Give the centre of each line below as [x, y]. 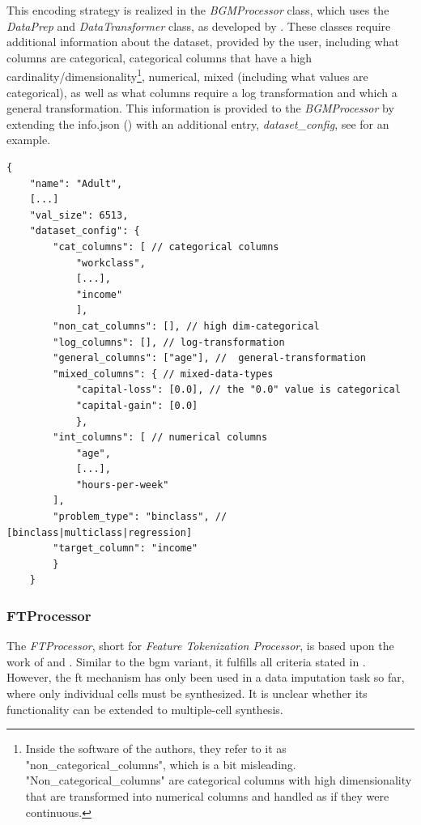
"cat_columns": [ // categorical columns [166, 247]
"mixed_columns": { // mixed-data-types [163, 374]
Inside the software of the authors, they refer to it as [156, 748]
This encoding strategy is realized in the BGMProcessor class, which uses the [198, 10]
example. [29, 140]
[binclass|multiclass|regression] [100, 532]
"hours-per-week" [122, 485]
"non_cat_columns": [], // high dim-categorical [186, 326]
